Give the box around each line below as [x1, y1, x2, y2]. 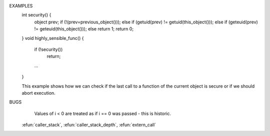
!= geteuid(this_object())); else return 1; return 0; [34, 26, 134, 32]
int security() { [21, 12, 51, 18]
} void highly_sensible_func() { [21, 35, 84, 41]
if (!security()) [34, 46, 63, 52]
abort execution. [21, 90, 56, 96]
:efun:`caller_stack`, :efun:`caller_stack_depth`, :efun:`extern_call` [21, 122, 156, 128]
